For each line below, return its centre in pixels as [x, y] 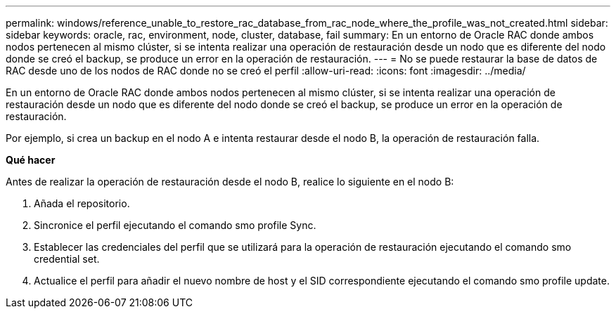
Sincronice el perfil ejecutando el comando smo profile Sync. [175, 225]
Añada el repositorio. [82, 203]
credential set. [67, 259]
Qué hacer [31, 160]
